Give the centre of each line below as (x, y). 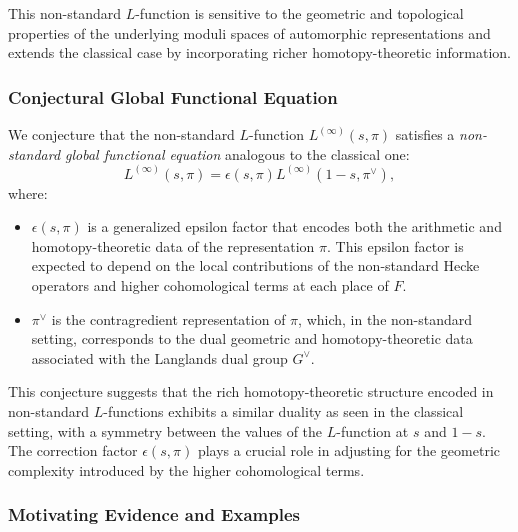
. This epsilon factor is (395, 245)
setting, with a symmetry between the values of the (165, 430)
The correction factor (73, 450)
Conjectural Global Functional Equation (173, 96)
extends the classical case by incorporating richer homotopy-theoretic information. (259, 52)
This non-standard (64, 13)
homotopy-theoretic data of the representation (173, 245)
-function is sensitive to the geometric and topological (299, 13)
